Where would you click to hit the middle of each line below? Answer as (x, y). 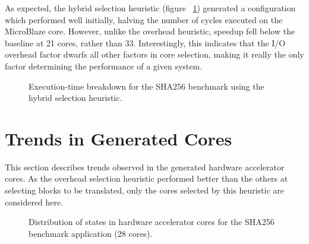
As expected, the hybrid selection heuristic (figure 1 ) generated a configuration (150, 8)
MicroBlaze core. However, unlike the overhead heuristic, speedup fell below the (150, 31)
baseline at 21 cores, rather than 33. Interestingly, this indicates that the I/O (145, 42)
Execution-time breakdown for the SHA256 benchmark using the (146, 86)
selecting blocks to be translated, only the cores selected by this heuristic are (145, 190)
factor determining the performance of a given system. (104, 66)
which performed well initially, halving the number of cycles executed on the (144, 19)
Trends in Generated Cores (119, 138)
